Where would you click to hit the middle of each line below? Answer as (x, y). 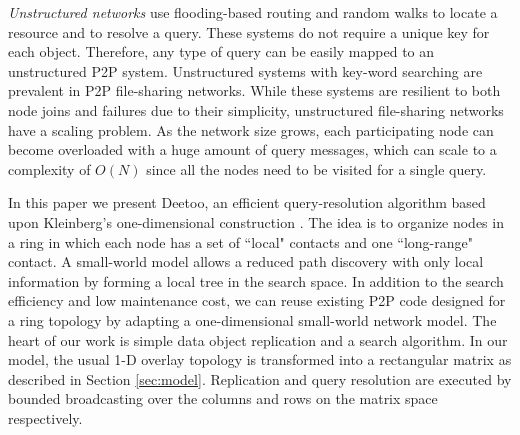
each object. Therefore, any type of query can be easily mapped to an (221, 51)
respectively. (45, 417)
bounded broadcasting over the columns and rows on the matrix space (223, 398)
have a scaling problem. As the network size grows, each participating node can (251, 129)
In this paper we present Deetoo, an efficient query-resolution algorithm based (247, 202)
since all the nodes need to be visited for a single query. (316, 168)
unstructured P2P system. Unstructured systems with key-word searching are (245, 70)
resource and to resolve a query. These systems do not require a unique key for (249, 31)
